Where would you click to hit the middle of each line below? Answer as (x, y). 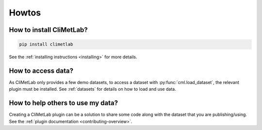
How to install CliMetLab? (49, 30)
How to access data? (41, 71)
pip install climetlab (46, 44)
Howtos (25, 13)
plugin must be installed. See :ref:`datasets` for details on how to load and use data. (93, 89)
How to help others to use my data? (64, 103)
